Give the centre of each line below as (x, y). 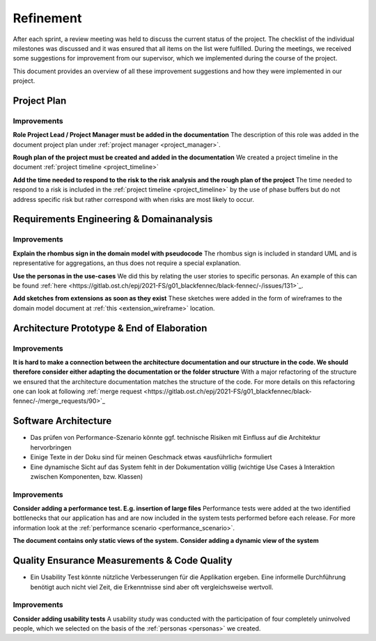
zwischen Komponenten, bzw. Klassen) (87, 476)
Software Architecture (62, 421)
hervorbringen (51, 447)
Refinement (47, 18)
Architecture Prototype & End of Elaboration (110, 328)
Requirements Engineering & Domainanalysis (113, 219)
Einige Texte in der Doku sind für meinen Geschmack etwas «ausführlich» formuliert (151, 457)
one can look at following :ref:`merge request (78, 391)
